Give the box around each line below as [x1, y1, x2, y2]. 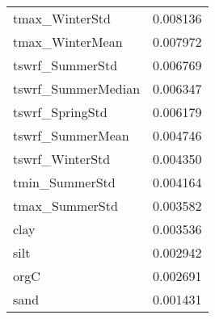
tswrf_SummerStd [13, 56, 118, 74]
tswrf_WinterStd [13, 149, 111, 168]
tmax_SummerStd [13, 196, 118, 215]
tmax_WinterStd [13, 9, 111, 27]
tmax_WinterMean [13, 32, 123, 51]
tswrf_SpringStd [13, 103, 107, 121]
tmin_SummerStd [13, 173, 116, 191]
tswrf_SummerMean [13, 126, 129, 145]
